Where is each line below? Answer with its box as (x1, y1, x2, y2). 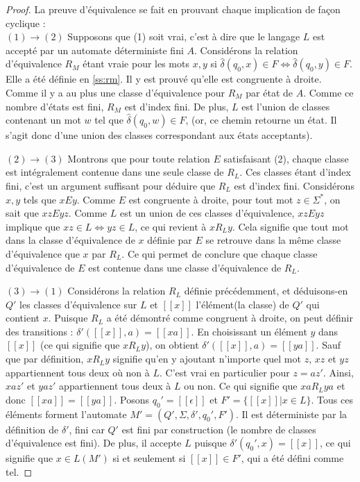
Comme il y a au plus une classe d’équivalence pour (6, 85, 225, 99)
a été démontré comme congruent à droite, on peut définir (106, 310, 353, 325)
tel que (94, 113, 123, 127)
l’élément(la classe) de (196, 297, 289, 311)
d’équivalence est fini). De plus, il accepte (6, 435, 182, 450)
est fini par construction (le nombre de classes (121, 422, 316, 436)
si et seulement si (112, 451, 186, 465)
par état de (246, 85, 293, 99)
